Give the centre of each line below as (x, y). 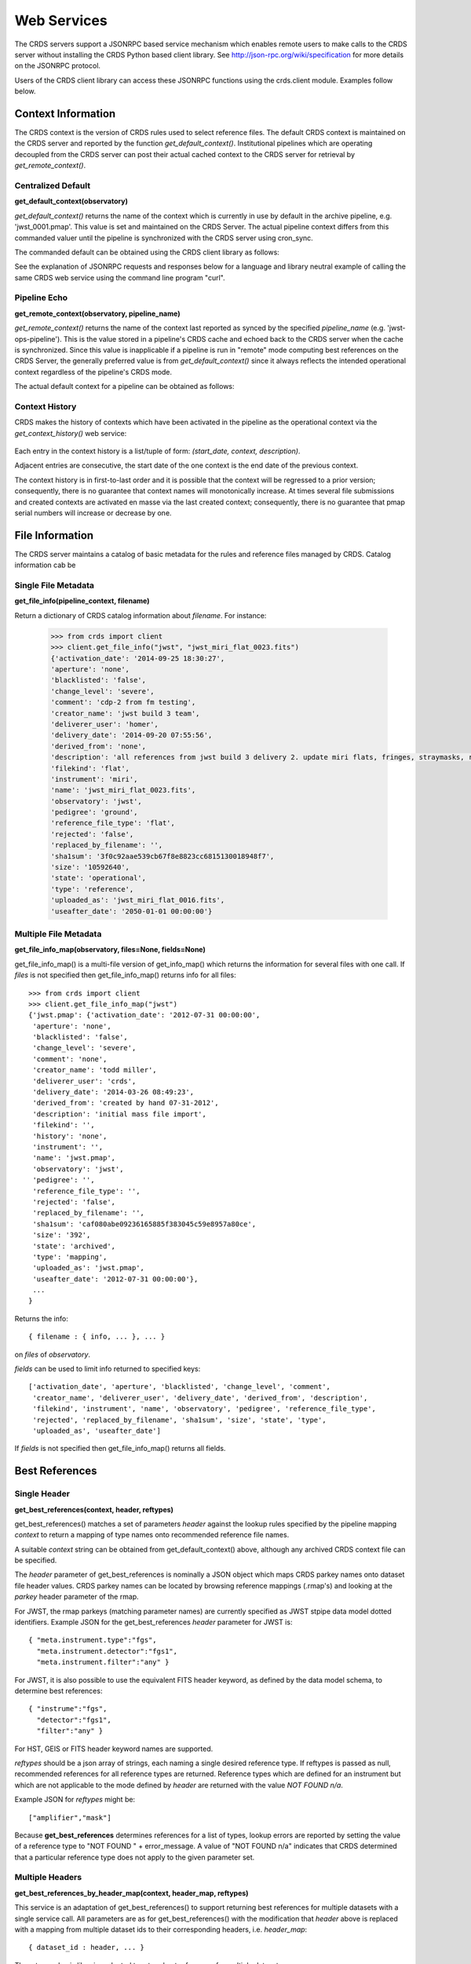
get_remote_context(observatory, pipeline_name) (97, 313)
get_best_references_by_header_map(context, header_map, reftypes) (131, 1893)
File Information (54, 535)
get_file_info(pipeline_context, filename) (82, 601)
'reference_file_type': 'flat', (113, 823)
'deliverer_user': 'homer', (104, 724)
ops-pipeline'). (38, 339)
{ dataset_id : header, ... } (87, 1948)
